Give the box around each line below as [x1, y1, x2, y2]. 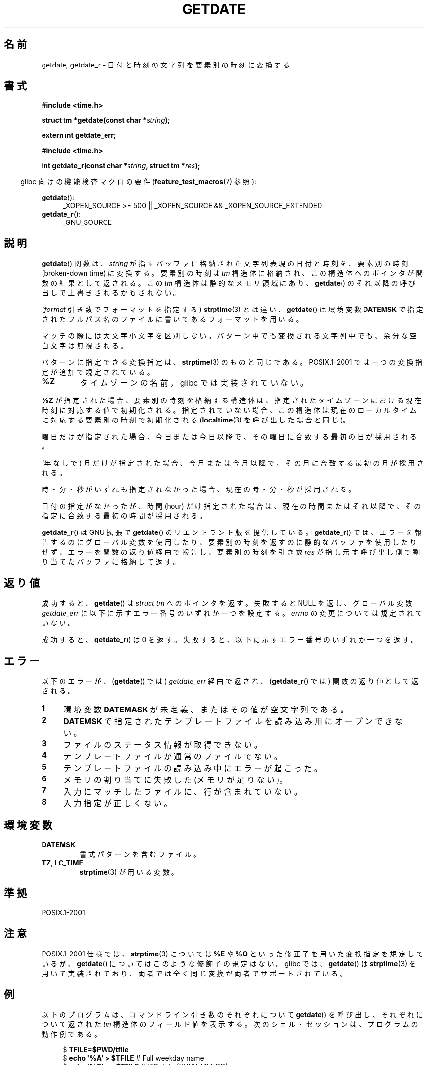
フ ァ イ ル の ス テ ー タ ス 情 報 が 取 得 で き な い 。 [64, 739, 262, 750]
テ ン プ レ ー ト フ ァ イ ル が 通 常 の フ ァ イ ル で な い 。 [64, 751, 282, 761]
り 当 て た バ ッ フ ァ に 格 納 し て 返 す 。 [42, 557, 180, 566]
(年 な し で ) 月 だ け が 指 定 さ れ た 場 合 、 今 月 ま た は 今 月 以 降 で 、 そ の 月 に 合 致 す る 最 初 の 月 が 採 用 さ [42, 459, 424, 467]
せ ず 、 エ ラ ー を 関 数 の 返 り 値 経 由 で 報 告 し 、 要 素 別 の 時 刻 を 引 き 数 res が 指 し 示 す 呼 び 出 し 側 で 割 [42, 548, 420, 556]
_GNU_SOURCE [63, 218, 112, 227]
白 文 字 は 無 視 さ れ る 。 [42, 341, 128, 350]
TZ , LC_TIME [42, 858, 84, 867]
